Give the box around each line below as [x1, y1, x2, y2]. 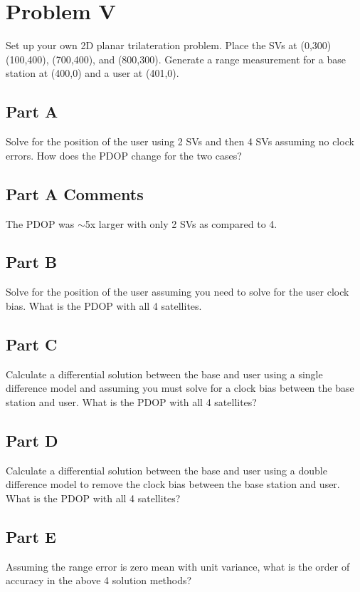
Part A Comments [6, 182, 144, 204]
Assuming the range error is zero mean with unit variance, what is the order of [6, 559, 350, 573]
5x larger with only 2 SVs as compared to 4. [85, 216, 277, 231]
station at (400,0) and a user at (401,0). [6, 66, 179, 81]
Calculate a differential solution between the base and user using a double [6, 462, 327, 477]
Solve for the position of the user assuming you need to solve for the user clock [6, 284, 349, 299]
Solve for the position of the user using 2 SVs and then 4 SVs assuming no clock [6, 134, 354, 149]
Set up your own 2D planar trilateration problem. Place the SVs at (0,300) [6, 38, 332, 53]
